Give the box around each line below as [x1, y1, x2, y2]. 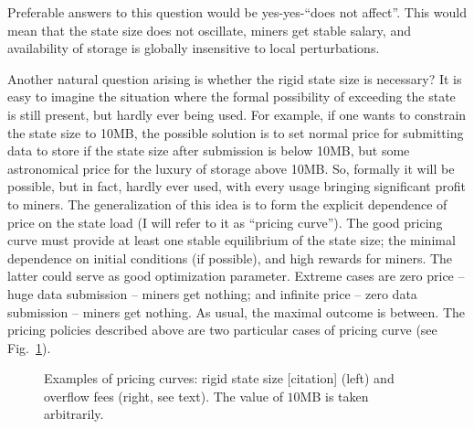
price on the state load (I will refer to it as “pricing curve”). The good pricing [7, 212, 443, 231]
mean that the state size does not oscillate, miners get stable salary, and [7, 20, 411, 39]
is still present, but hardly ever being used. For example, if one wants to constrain [7, 104, 467, 123]
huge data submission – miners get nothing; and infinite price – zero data [7, 284, 417, 303]
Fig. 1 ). [7, 338, 51, 357]
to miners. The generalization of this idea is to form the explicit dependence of [7, 194, 448, 213]
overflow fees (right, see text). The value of [44, 386, 283, 405]
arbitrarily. [44, 404, 104, 424]
